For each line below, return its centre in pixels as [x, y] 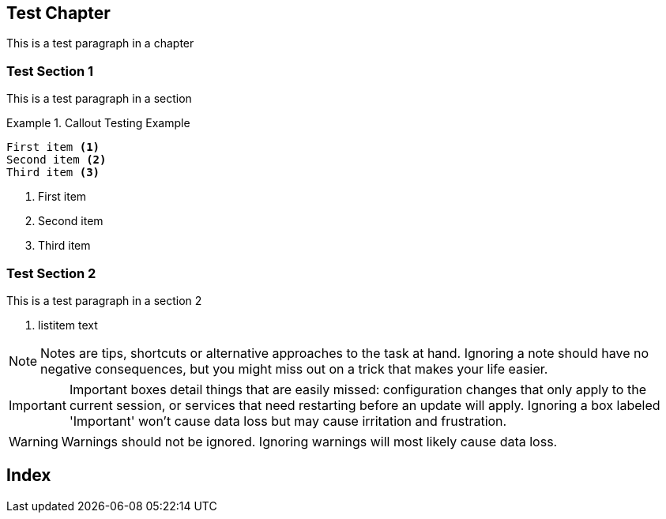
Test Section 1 [50, 71]
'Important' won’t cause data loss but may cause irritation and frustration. [288, 421]
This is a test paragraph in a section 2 [104, 300]
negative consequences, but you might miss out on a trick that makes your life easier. [294, 369]
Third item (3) [53, 173]
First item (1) [53, 147]
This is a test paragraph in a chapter [100, 43]
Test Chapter [58, 13]
